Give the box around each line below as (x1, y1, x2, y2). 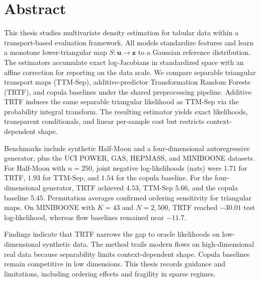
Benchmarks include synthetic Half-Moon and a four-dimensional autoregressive (4, 143, 250, 153)
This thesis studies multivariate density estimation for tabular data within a (4, 27, 239, 38)
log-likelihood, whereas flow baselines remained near (4, 211, 164, 222)
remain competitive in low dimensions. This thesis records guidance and (4, 258, 226, 269)
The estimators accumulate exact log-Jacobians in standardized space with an (4, 56, 244, 67)
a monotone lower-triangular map (4, 47, 107, 57)
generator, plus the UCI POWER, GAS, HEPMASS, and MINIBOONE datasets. (4, 153, 255, 163)
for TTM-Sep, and (42, 172, 99, 183)
